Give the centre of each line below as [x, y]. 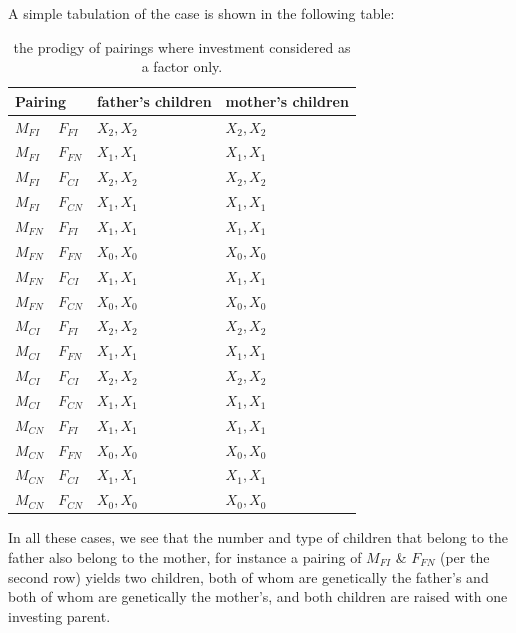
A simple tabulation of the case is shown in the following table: [201, 13]
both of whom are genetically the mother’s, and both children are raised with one [258, 596]
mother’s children [287, 100]
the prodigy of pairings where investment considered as [182, 46]
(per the [464, 556]
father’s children [154, 100]
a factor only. [182, 66]
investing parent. [59, 615]
